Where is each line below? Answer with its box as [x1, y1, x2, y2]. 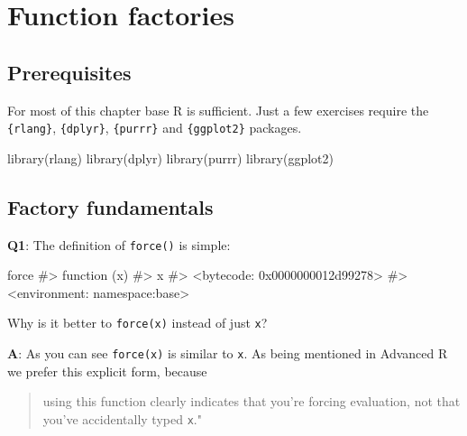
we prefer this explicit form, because [7, 361, 207, 380]
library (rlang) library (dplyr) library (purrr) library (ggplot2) [7, 148, 334, 167]
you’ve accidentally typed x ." [42, 409, 202, 428]
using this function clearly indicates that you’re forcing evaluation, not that [42, 392, 461, 411]
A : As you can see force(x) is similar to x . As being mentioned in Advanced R [7, 344, 448, 363]
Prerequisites [7, 58, 132, 86]
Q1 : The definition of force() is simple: [7, 235, 231, 254]
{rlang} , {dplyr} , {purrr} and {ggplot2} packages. [7, 118, 302, 137]
